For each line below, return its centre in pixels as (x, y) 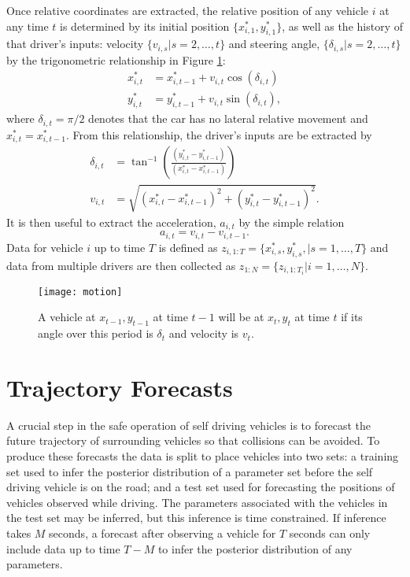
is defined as (188, 247)
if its (352, 317)
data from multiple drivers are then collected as (121, 265)
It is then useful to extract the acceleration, (111, 222)
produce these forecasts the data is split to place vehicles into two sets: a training (203, 455)
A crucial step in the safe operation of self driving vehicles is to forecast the (188, 425)
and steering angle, (274, 44)
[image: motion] (80, 292)
